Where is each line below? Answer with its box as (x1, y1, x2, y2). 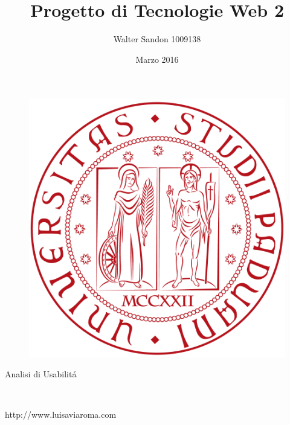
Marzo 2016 (135, 53, 179, 65)
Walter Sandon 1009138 (113, 33, 201, 45)
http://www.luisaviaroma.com (5, 407, 117, 420)
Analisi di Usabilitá (5, 367, 77, 380)
